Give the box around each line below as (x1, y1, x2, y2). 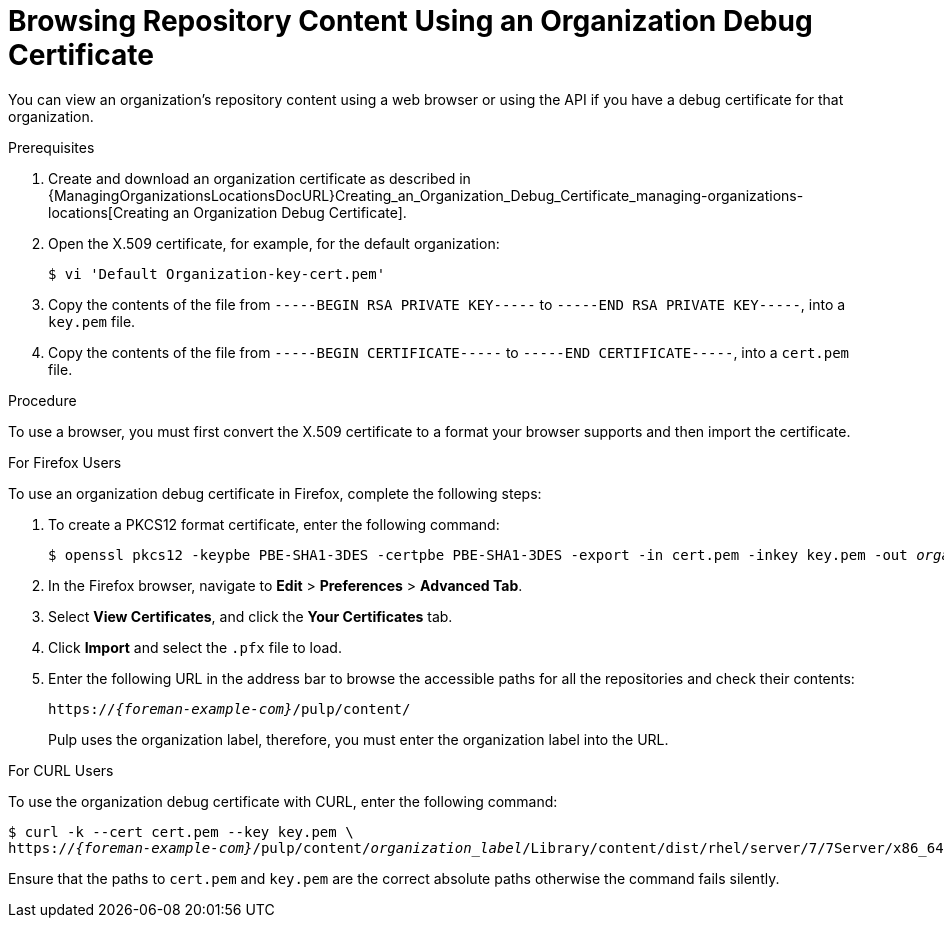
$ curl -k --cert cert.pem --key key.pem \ (8, 823, 354, 840)
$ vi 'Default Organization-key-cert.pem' (48, 265, 386, 282)
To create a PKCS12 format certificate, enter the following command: (48, 515, 500, 533)
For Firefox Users (8, 453, 122, 471)
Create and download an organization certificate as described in (48, 169, 471, 187)
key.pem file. (48, 312, 136, 330)
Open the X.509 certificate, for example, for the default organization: (48, 234, 500, 252)
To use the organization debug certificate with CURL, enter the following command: (8, 792, 558, 810)
